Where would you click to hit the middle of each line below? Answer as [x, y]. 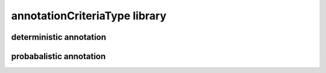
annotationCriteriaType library [89, 16]
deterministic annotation [59, 37]
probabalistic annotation [58, 56]
